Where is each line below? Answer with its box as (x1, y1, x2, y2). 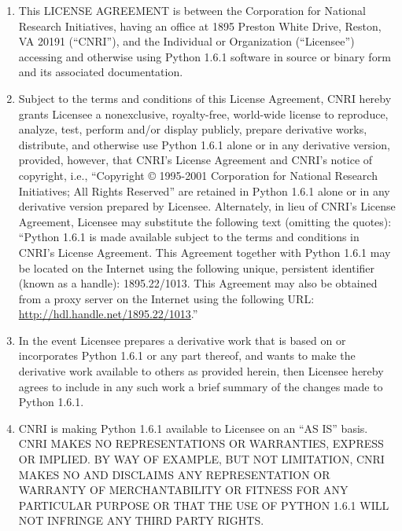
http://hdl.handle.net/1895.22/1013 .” (18, 306, 198, 322)
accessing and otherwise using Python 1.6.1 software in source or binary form (18, 48, 391, 64)
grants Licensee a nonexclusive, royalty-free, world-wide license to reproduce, (18, 105, 389, 122)
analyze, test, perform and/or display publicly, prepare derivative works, (18, 121, 367, 137)
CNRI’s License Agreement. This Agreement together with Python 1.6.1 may (18, 244, 391, 260)
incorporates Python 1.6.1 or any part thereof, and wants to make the (18, 347, 356, 364)
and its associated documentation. (18, 64, 183, 80)
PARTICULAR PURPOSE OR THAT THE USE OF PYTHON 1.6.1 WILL (18, 496, 389, 513)
